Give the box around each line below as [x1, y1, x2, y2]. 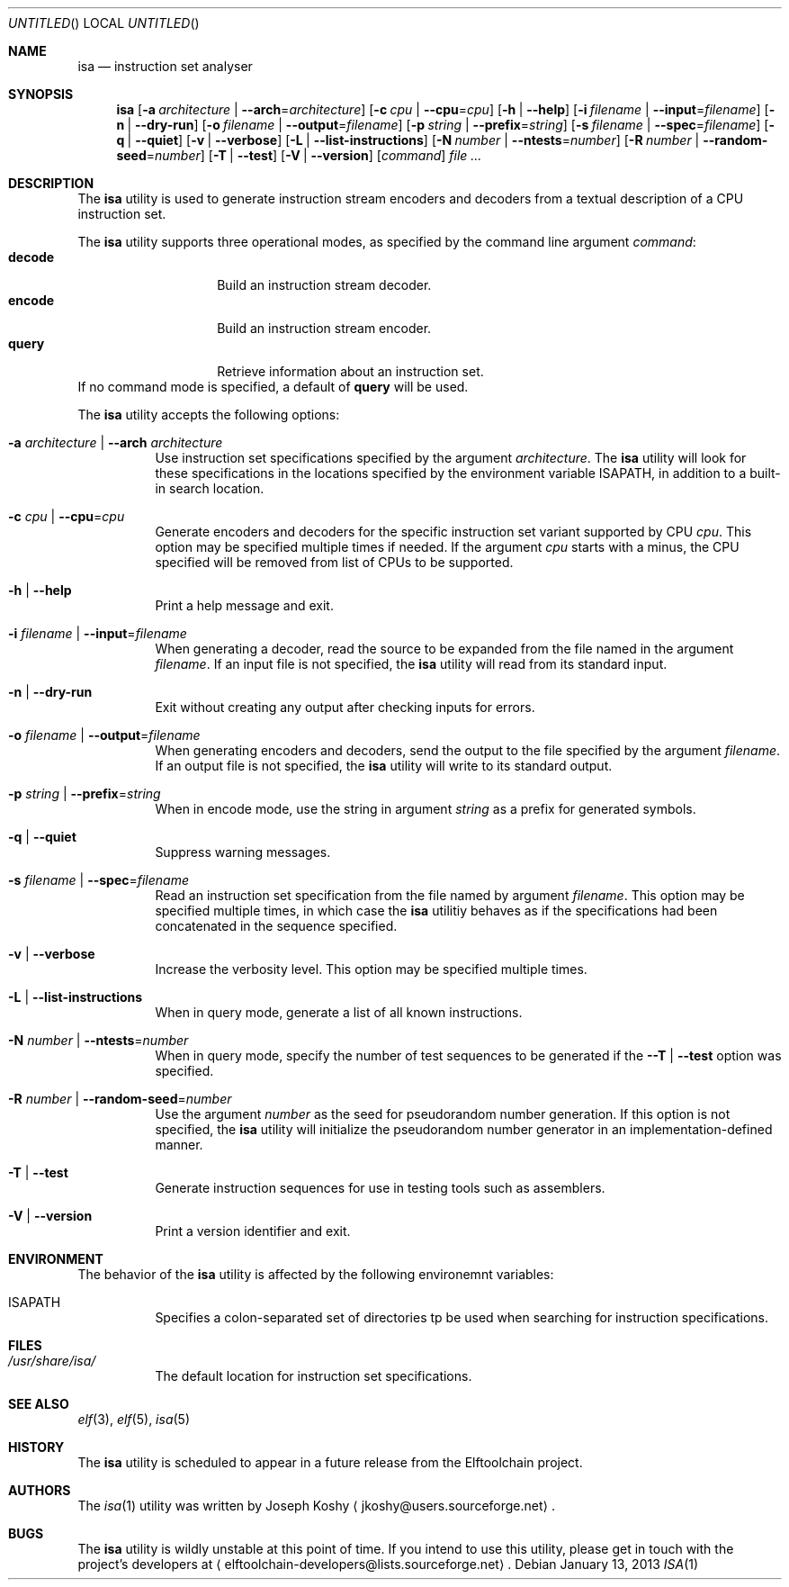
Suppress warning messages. [155, 844, 331, 860]
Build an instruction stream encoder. [217, 320, 432, 336]
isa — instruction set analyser [77, 59, 253, 74]
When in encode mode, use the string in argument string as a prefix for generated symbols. [155, 801, 696, 816]
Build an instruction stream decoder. [217, 277, 432, 293]
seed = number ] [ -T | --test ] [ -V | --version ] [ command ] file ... [116, 148, 482, 163]
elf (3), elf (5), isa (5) [77, 1411, 191, 1427]
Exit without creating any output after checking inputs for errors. [155, 699, 535, 715]
